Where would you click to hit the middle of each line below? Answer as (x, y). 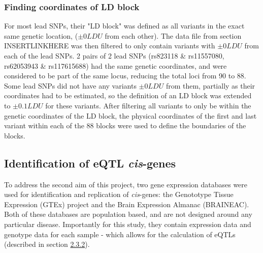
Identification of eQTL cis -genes (90, 163)
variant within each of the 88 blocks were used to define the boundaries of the (125, 125)
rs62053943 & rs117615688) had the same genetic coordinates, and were (116, 65)
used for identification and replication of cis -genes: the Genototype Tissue (119, 194)
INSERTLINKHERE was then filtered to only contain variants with (110, 46)
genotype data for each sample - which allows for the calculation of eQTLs (120, 234)
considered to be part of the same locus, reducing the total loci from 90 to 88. (125, 76)
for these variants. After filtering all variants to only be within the (148, 105)
